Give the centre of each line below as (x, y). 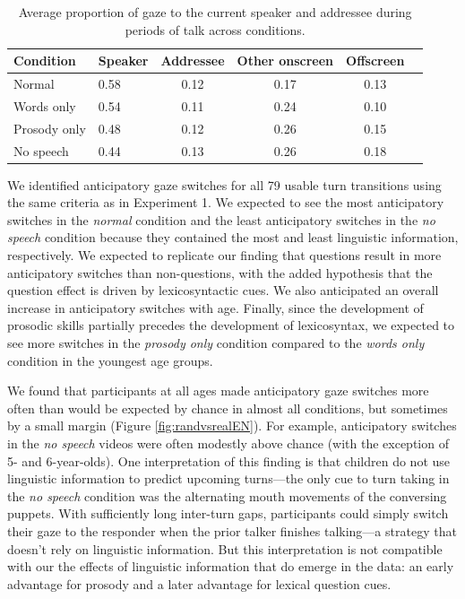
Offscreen (375, 61)
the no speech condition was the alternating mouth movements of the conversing (227, 495)
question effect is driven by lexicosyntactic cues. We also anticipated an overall (223, 290)
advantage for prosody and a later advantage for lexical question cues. (199, 583)
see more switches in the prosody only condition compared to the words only (216, 343)
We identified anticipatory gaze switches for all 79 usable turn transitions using (224, 184)
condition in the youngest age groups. (110, 360)
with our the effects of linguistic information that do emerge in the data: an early (231, 566)
